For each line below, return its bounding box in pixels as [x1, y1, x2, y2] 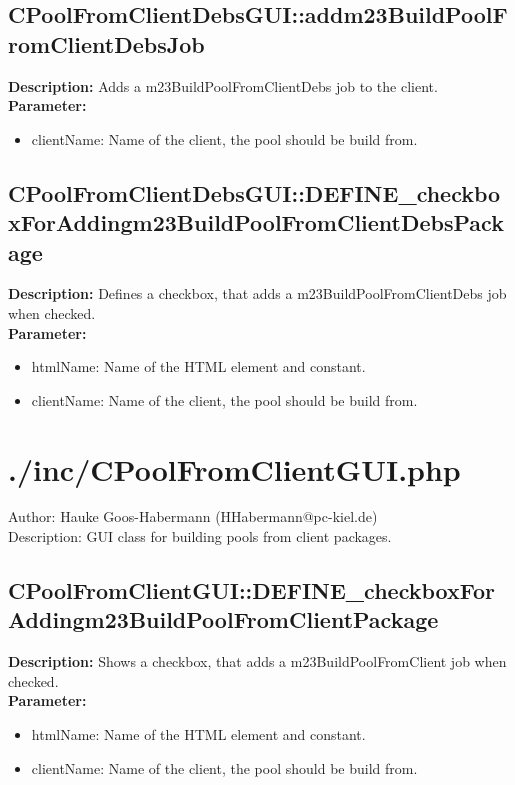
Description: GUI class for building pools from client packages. [8, 526, 392, 547]
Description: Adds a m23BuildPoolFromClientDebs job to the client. [8, 75, 438, 96]
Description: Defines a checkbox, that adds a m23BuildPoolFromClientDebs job [8, 283, 507, 304]
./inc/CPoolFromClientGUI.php [8, 448, 461, 489]
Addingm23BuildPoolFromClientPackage [8, 604, 439, 635]
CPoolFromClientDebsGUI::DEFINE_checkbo [8, 177, 501, 208]
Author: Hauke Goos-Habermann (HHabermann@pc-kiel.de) [8, 506, 378, 527]
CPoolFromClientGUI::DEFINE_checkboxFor [8, 575, 495, 606]
